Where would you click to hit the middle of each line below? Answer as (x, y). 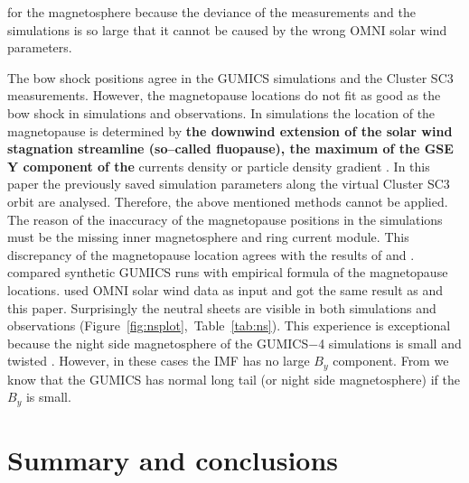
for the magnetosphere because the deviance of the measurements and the (211, 12)
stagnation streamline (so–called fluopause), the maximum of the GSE (230, 149)
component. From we (391, 361)
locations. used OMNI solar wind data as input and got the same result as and (225, 289)
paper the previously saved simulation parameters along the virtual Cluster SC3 (229, 184)
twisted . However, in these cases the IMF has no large (159, 361)
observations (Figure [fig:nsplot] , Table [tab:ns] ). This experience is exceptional (229, 325)
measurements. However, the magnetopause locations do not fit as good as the (224, 95)
